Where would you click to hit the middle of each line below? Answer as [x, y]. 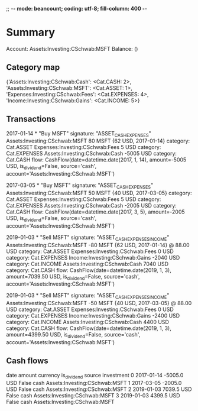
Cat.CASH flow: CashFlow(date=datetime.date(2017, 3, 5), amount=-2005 [95, 212]
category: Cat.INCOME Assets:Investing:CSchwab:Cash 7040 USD [87, 264]
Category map [33, 67]
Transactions [31, 119]
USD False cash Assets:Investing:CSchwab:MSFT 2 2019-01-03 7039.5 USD [99, 389]
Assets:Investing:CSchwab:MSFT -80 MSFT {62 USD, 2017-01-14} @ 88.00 [98, 245]
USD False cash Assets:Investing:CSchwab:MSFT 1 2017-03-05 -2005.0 [94, 383]
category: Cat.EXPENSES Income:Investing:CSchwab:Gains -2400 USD [93, 316]
